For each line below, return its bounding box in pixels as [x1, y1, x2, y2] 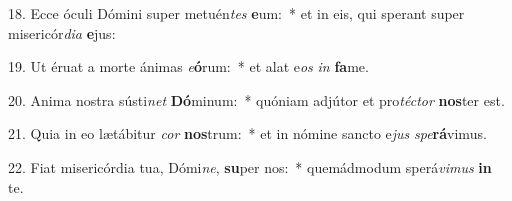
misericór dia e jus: [8, 22, 116, 43]
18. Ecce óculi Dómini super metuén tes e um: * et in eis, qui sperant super [8, 3, 465, 23]
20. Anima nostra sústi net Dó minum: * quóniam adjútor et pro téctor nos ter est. [8, 89, 505, 110]
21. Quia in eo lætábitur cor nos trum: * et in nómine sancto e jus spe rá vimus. [8, 123, 487, 144]
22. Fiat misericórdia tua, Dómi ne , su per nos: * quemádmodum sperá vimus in [8, 156, 492, 177]
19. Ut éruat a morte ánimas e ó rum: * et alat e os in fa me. [8, 56, 369, 77]
